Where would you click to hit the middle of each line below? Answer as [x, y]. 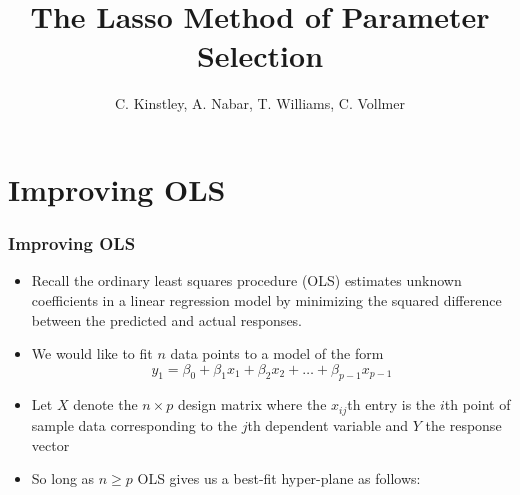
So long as [63, 478]
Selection [260, 55]
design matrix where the [252, 404]
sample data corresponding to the [134, 424]
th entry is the [391, 404]
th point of [477, 404]
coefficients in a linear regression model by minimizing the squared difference [266, 299]
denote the [105, 404]
